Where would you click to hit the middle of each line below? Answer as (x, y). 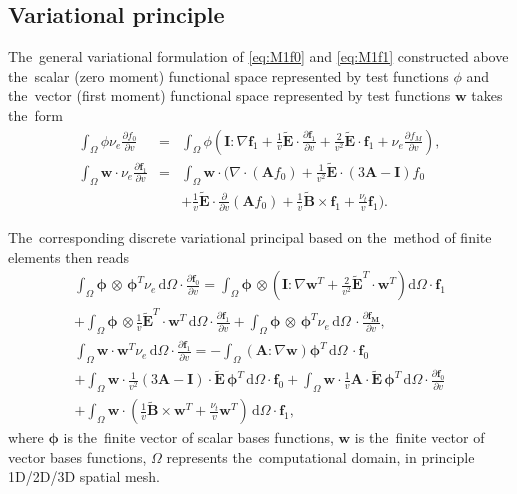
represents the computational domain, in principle (320, 456)
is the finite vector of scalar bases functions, (198, 437)
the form (35, 114)
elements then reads (69, 256)
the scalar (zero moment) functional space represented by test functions (228, 75)
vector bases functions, (77, 456)
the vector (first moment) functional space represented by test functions (229, 95)
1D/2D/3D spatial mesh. (84, 476)
